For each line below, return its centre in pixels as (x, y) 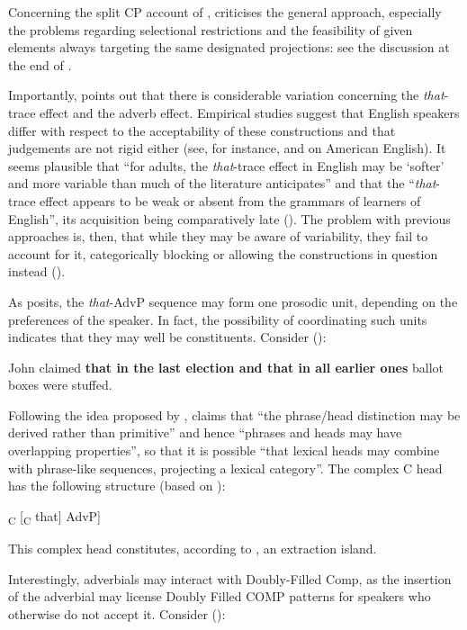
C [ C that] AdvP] (55, 517)
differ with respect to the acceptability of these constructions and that (202, 130)
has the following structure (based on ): (117, 486)
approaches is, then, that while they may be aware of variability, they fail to (218, 236)
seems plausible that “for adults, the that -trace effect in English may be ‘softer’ (226, 165)
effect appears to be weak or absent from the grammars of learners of (230, 200)
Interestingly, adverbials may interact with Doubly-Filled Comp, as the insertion (230, 578)
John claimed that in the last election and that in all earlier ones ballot (226, 367)
